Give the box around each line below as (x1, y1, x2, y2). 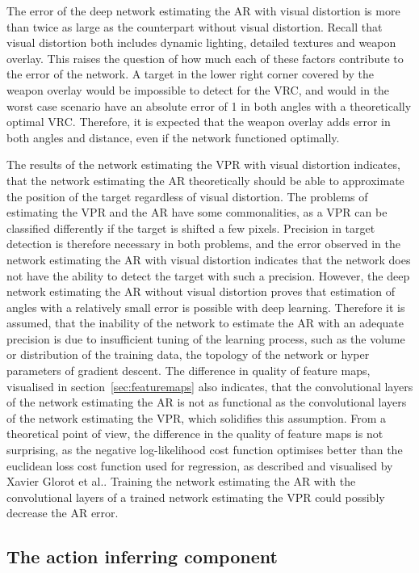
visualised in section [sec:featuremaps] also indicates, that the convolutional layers (6, 377, 413, 394)
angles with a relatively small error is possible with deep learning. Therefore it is (6, 298, 405, 315)
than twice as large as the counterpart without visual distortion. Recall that (6, 18, 383, 35)
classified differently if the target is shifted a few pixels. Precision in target (6, 219, 375, 236)
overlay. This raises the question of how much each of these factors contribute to (6, 49, 404, 66)
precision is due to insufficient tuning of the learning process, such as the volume (6, 330, 405, 347)
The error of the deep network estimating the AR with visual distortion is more (6, 2, 400, 19)
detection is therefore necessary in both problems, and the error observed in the (6, 235, 400, 252)
